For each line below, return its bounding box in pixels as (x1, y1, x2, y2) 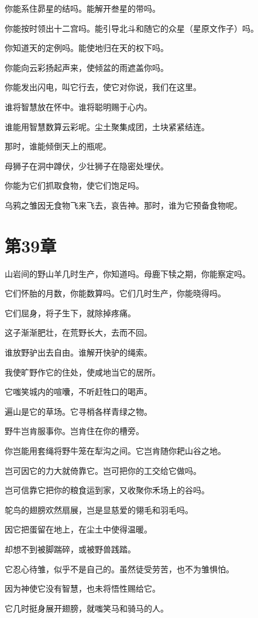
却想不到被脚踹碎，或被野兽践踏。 (5, 542, 136, 555)
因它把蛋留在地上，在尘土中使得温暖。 (5, 523, 152, 535)
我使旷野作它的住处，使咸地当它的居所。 (5, 366, 160, 378)
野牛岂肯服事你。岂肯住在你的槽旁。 (5, 425, 144, 437)
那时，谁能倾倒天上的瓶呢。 (5, 140, 111, 152)
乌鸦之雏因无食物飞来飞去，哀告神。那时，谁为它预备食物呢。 (5, 199, 242, 211)
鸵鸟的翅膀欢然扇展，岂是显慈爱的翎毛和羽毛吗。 (5, 503, 193, 515)
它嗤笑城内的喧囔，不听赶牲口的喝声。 (5, 385, 152, 398)
